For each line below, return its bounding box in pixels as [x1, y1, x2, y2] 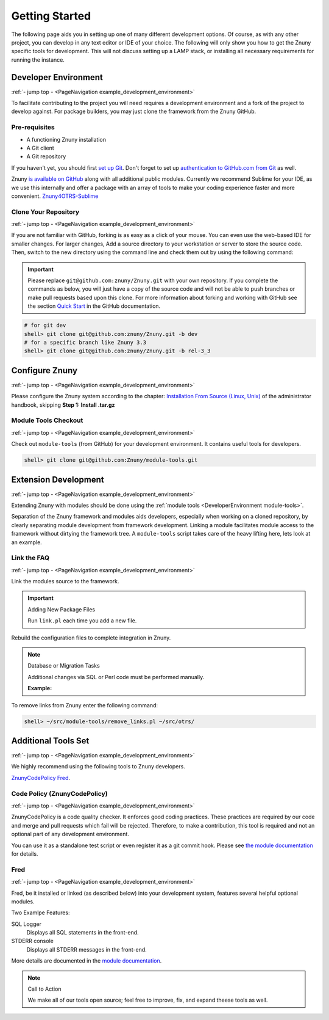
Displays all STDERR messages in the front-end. [26, 945, 147, 953]
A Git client [26, 144, 54, 151]
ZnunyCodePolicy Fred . [11, 774, 70, 781]
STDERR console [11, 938, 54, 945]
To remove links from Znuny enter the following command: [11, 701, 158, 709]
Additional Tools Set [11, 736, 90, 746]
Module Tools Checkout [11, 416, 83, 424]
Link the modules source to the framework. [11, 578, 119, 585]
